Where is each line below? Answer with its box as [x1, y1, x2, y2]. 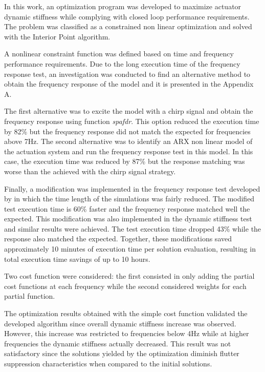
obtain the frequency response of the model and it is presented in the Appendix [4, 78, 254, 89]
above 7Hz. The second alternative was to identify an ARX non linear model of [4, 136, 253, 147]
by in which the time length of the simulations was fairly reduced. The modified [4, 193, 255, 204]
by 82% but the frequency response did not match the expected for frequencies [4, 126, 251, 136]
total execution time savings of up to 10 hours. [4, 253, 150, 264]
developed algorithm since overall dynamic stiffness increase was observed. [4, 318, 236, 328]
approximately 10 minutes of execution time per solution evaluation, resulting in [4, 243, 256, 254]
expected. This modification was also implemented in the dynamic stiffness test [4, 213, 252, 224]
